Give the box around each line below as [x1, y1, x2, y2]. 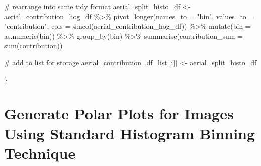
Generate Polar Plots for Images [4, 103, 234, 124]
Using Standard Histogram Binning [4, 123, 255, 143]
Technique [4, 142, 76, 163]
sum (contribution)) [4, 40, 63, 51]
